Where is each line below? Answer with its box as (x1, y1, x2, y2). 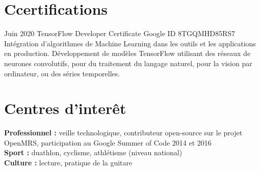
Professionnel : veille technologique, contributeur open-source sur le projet (4, 127, 243, 138)
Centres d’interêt (4, 98, 126, 119)
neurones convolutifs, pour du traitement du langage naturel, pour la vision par (4, 58, 252, 68)
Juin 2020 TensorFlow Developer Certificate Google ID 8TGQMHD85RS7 (4, 28, 236, 39)
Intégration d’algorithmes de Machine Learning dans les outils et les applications (4, 38, 256, 48)
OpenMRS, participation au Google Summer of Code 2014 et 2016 (4, 137, 212, 148)
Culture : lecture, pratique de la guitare (4, 157, 133, 167)
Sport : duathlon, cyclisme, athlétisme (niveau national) (4, 147, 183, 158)
